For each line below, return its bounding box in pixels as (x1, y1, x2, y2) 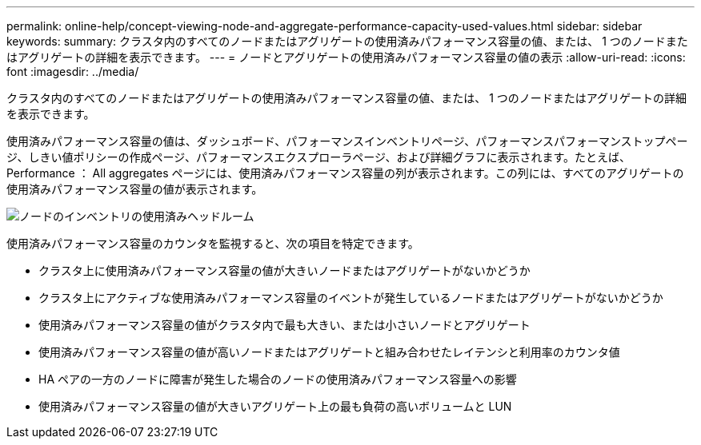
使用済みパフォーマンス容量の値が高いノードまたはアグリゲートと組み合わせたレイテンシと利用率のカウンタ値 (38, 345, 620, 359)
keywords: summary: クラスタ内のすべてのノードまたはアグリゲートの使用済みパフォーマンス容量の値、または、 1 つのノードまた (6, 34, 688, 48)
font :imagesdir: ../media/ (6, 65, 139, 78)
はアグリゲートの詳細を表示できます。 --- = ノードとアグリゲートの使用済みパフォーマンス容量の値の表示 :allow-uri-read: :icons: (6, 50, 686, 64)
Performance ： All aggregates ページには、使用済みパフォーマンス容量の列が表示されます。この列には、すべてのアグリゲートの (6, 166, 684, 180)
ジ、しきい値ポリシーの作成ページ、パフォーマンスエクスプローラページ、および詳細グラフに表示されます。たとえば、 (6, 150, 631, 164)
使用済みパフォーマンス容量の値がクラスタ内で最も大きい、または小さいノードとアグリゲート (38, 318, 531, 332)
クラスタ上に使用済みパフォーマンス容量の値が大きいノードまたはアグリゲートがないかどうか (38, 264, 531, 277)
